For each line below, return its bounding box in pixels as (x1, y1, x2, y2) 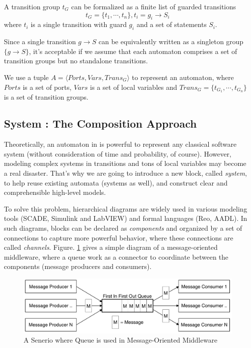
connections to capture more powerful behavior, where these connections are (4, 232, 233, 242)
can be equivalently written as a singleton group (98, 36, 244, 47)
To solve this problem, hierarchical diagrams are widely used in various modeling (4, 203, 247, 214)
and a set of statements (137, 19, 207, 29)
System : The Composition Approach (4, 116, 197, 131)
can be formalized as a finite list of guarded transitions (71, 1, 236, 11)
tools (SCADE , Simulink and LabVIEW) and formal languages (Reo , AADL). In (4, 213, 248, 223)
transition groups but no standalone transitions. (4, 55, 148, 66)
